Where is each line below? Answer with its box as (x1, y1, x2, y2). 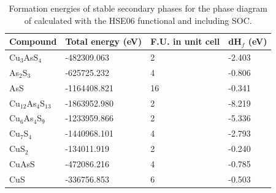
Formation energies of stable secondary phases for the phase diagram (9, 2, 267, 14)
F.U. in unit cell (150, 35, 220, 48)
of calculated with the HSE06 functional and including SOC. (24, 13, 252, 26)
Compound (9, 35, 57, 48)
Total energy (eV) (65, 35, 142, 48)
